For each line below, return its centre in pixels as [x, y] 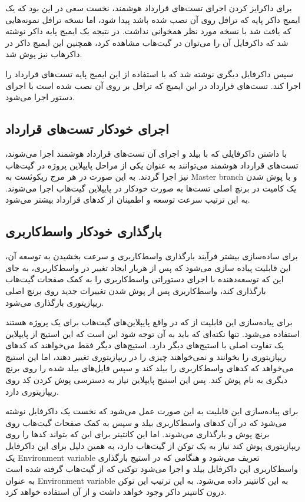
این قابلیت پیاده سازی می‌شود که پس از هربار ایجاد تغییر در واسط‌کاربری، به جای [148, 267]
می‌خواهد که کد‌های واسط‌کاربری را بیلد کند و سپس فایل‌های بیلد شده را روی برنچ [150, 368]
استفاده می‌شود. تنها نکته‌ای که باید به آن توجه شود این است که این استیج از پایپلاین [152, 333]
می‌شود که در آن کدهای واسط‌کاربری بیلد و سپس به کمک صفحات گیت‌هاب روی [146, 422]
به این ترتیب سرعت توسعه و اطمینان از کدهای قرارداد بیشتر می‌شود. [128, 199]
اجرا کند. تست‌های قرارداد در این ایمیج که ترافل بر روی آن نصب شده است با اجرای [153, 85]
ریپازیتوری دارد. [32, 391]
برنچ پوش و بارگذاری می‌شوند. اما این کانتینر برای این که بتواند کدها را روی [137, 434]
